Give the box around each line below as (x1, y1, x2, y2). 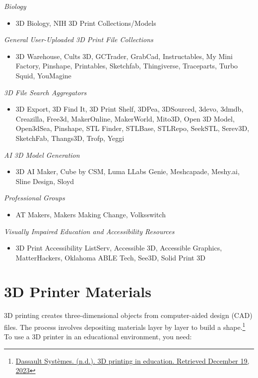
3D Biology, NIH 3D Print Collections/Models (15, 17, 156, 28)
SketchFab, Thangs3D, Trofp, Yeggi (15, 132, 125, 143)
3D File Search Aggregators (4, 87, 87, 97)
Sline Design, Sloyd (15, 176, 74, 186)
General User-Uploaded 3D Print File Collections (4, 34, 153, 45)
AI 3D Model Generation (4, 149, 80, 160)
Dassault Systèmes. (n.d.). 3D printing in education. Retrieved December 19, (15, 355, 250, 366)
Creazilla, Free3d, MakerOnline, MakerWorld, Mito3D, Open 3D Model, (15, 113, 235, 124)
